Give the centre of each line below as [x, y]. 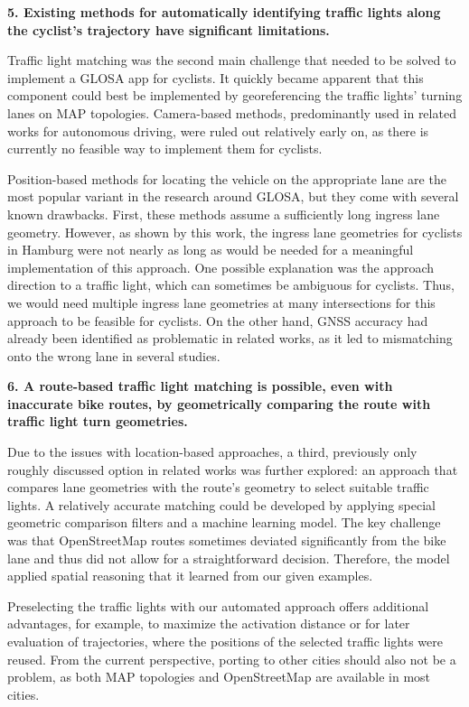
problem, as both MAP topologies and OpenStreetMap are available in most [219, 677]
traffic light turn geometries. [98, 421]
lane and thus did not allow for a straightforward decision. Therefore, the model [229, 558]
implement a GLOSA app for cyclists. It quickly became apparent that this [216, 77]
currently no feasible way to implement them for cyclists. [165, 149]
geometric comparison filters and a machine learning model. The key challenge [224, 522]
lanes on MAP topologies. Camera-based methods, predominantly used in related [232, 112]
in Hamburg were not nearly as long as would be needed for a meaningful [211, 250]
